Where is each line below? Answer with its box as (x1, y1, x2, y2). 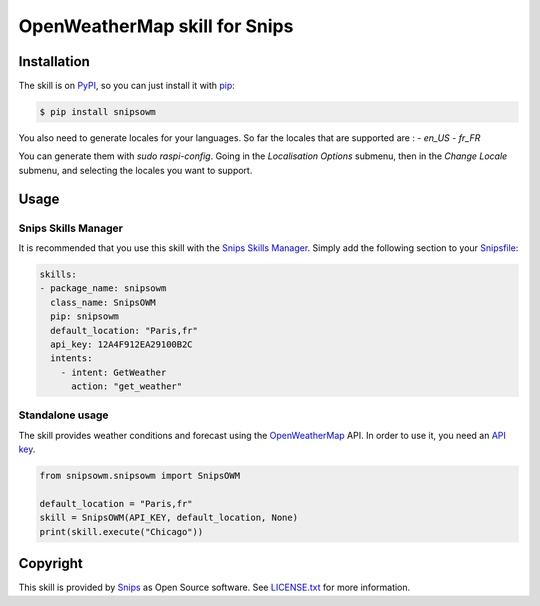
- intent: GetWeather (60, 366, 167, 378)
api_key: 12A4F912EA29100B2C (50, 338, 194, 350)
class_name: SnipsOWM (50, 296, 157, 308)
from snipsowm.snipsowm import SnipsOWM (39, 470, 240, 482)
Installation (18, 53, 90, 70)
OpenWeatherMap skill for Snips (18, 15, 294, 37)
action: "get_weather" (71, 381, 183, 392)
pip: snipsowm (50, 311, 120, 322)
